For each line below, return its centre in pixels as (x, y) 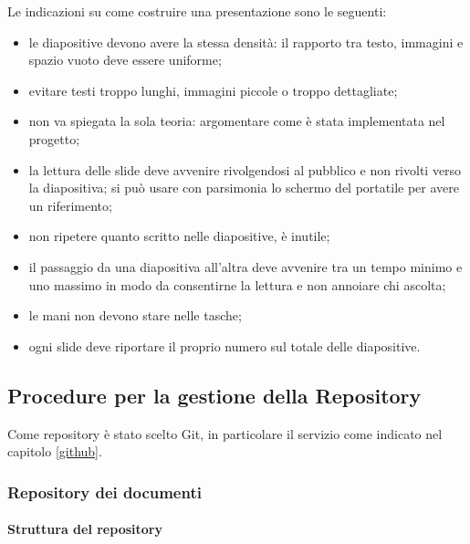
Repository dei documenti (104, 492)
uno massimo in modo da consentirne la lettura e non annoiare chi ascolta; (237, 284)
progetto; (54, 138)
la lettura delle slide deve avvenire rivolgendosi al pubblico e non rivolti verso (245, 169)
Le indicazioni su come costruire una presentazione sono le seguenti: (197, 11)
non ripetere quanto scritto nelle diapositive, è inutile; (179, 236)
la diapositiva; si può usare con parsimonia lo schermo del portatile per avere (244, 188)
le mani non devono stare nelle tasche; (135, 315)
